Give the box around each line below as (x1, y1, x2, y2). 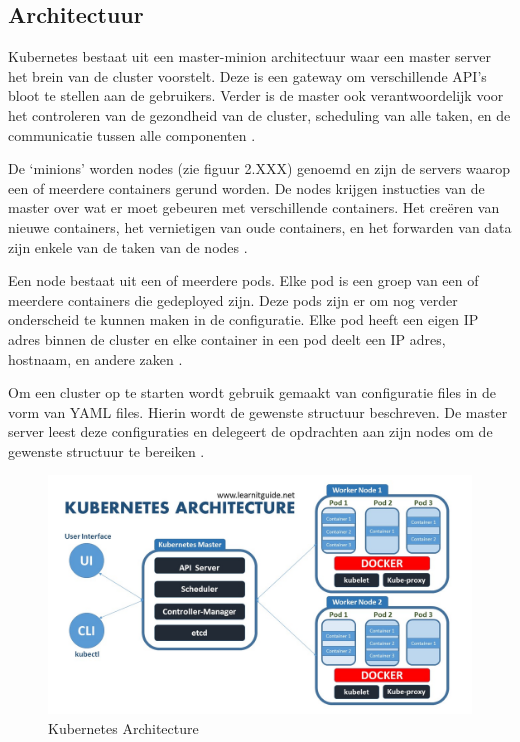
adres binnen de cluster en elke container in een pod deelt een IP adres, (8, 328, 446, 349)
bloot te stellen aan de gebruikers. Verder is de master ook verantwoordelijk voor (8, 85, 504, 106)
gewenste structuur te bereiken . (8, 440, 205, 461)
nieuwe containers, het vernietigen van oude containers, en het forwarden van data (8, 216, 512, 237)
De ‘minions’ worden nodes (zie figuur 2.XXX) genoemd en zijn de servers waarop (8, 158, 510, 179)
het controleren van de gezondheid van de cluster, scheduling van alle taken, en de (8, 104, 511, 125)
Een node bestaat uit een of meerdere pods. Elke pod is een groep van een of (8, 270, 479, 291)
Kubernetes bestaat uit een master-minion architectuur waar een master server (8, 46, 491, 67)
